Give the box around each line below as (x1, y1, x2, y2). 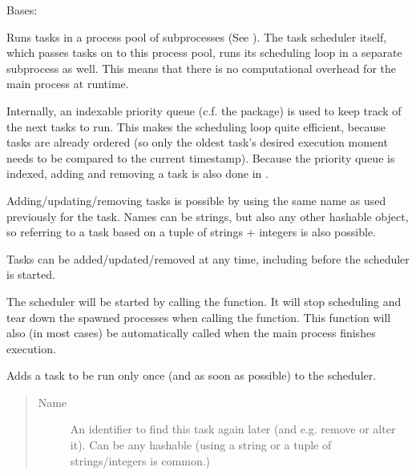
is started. (6, 266, 55, 283)
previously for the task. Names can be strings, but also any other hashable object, (6, 207, 409, 224)
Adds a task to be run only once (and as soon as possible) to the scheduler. (6, 367, 377, 384)
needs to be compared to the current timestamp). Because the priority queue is (6, 149, 395, 166)
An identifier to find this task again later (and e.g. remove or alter (70, 421, 396, 437)
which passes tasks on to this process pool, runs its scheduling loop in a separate (6, 44, 402, 61)
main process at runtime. (6, 75, 129, 92)
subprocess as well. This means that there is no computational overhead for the (6, 59, 396, 76)
